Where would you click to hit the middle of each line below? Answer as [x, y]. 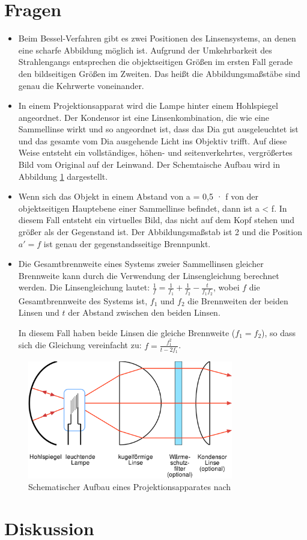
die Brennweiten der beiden [238, 300]
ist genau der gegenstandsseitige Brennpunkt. [127, 243]
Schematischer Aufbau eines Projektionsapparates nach [130, 487]
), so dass [279, 332]
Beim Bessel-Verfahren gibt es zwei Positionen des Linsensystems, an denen [157, 38]
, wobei [226, 287]
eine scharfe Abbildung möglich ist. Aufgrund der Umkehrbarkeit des [145, 50]
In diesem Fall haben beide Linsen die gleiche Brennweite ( [127, 332]
